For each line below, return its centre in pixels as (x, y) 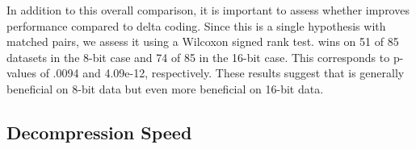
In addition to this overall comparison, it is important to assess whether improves (208, 10)
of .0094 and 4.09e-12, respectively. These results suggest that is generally (222, 73)
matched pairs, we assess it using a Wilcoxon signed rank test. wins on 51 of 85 (203, 41)
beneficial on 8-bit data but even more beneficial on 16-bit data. (165, 88)
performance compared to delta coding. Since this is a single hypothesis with (196, 25)
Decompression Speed (99, 132)
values (22, 73)
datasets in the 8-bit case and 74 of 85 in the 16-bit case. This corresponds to (198, 57)
